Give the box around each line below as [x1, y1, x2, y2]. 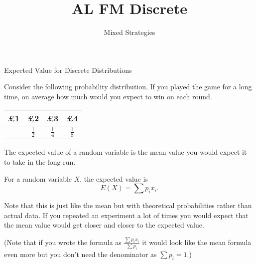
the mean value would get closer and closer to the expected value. [4, 220, 204, 230]
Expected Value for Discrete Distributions [4, 64, 132, 75]
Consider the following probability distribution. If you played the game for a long [4, 81, 252, 92]
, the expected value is [80, 173, 148, 184]
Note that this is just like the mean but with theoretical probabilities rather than [4, 200, 252, 211]
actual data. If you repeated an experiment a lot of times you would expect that [4, 210, 249, 220]
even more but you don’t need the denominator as [4, 249, 157, 260]
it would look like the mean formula [142, 237, 252, 248]
